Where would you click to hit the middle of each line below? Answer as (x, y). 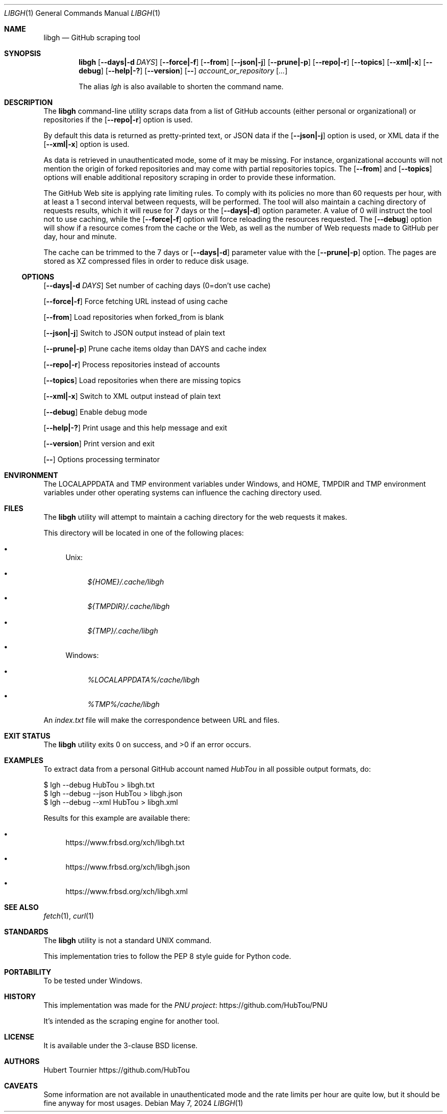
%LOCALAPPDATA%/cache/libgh (144, 680)
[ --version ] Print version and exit (99, 444)
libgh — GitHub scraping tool (92, 37)
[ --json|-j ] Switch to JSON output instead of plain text (134, 333)
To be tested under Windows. (93, 981)
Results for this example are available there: (117, 818)
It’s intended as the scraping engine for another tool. (131, 1021)
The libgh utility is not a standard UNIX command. (128, 940)
